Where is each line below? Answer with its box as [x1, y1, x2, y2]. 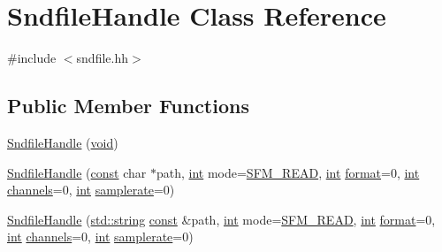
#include [7, 49, 57, 67]
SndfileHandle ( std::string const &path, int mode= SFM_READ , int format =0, [7, 210, 436, 228]
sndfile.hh [76, 49, 128, 67]
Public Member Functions [7, 92, 249, 119]
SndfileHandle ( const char [7, 163, 147, 181]
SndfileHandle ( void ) [7, 133, 118, 151]
